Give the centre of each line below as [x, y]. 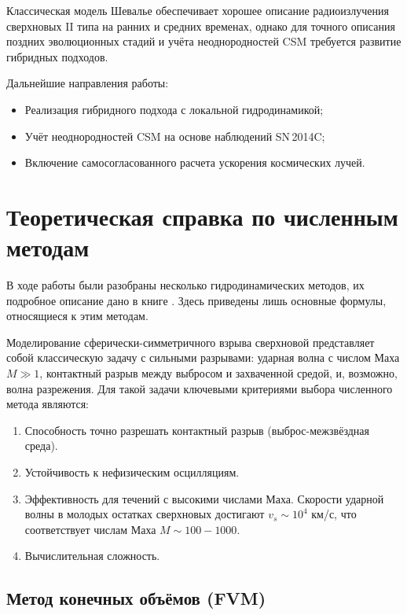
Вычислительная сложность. [92, 556]
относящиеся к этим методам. [77, 316]
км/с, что [334, 514]
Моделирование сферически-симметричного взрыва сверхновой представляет [191, 342]
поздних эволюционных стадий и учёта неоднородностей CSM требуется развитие [204, 41]
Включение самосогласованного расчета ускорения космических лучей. [195, 162]
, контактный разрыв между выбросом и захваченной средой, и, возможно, [218, 373]
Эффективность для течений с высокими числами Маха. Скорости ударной [204, 498]
